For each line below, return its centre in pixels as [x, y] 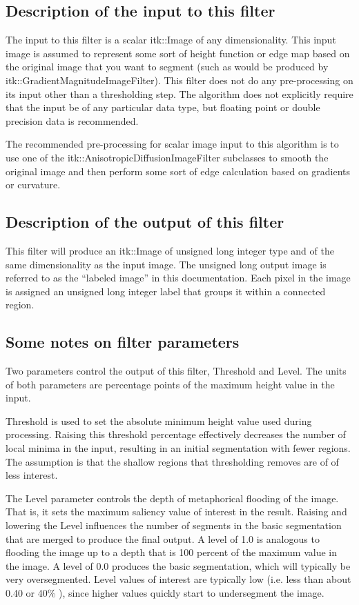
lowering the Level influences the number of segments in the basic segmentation [174, 525]
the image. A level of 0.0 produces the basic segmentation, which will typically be [178, 565]
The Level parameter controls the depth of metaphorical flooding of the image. [172, 498]
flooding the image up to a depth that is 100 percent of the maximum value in [172, 552]
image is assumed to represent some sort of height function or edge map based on [178, 53]
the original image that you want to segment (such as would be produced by [167, 67]
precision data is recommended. [72, 120]
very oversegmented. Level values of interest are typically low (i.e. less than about [178, 579]
